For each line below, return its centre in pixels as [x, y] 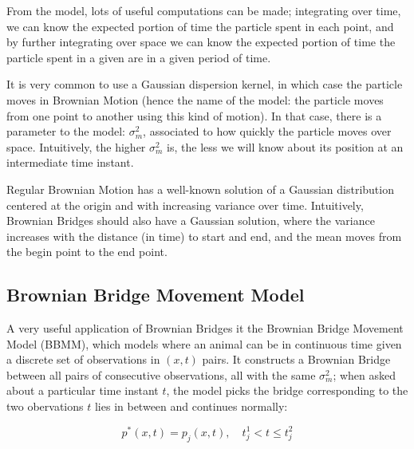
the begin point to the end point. [87, 252]
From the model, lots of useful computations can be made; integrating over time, [204, 10]
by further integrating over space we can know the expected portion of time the [201, 42]
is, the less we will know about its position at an [285, 146]
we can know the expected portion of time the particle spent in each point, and [200, 26]
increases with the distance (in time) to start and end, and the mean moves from [204, 236]
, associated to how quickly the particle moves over [267, 131]
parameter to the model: [66, 131]
